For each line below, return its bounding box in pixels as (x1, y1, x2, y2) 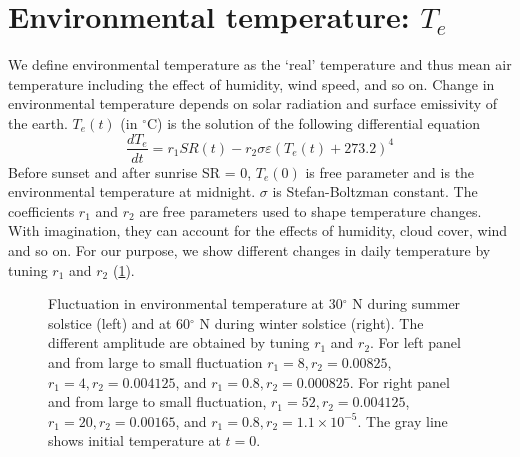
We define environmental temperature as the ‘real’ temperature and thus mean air (8, 54, 512, 75)
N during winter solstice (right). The (199, 312, 424, 333)
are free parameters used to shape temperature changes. (139, 200, 482, 221)
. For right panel (349, 371, 450, 392)
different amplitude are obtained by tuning (48, 332, 310, 353)
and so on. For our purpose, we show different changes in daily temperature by (8, 239, 491, 260)
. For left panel (370, 332, 461, 353)
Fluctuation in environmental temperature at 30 (48, 293, 343, 314)
